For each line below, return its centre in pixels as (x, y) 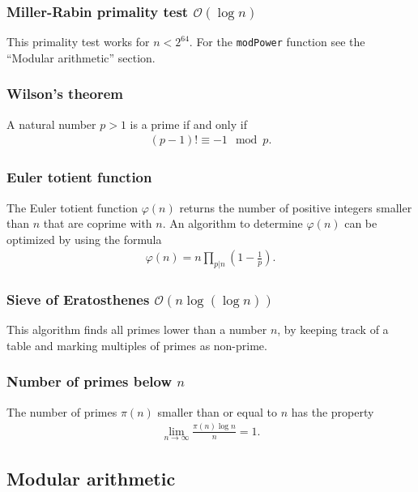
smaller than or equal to (218, 411)
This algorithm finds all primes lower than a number (137, 329)
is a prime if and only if (188, 124)
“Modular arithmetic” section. (81, 57)
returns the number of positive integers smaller (296, 207)
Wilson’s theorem (65, 94)
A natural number (51, 124)
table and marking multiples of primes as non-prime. (137, 345)
